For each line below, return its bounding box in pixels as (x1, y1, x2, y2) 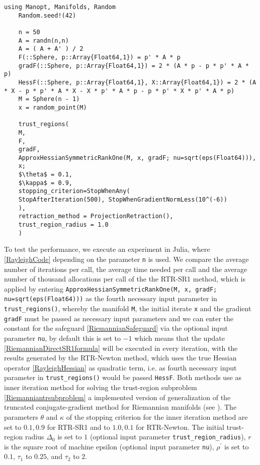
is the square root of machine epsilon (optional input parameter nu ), (4, 441, 214, 451)
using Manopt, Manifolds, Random (4, 4, 116, 11)
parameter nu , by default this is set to (4, 333, 121, 343)
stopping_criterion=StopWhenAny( (18, 188, 130, 195)
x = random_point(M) (18, 104, 87, 111)
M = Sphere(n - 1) (18, 96, 80, 103)
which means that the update (134, 333, 225, 343)
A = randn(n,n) (18, 37, 69, 44)
